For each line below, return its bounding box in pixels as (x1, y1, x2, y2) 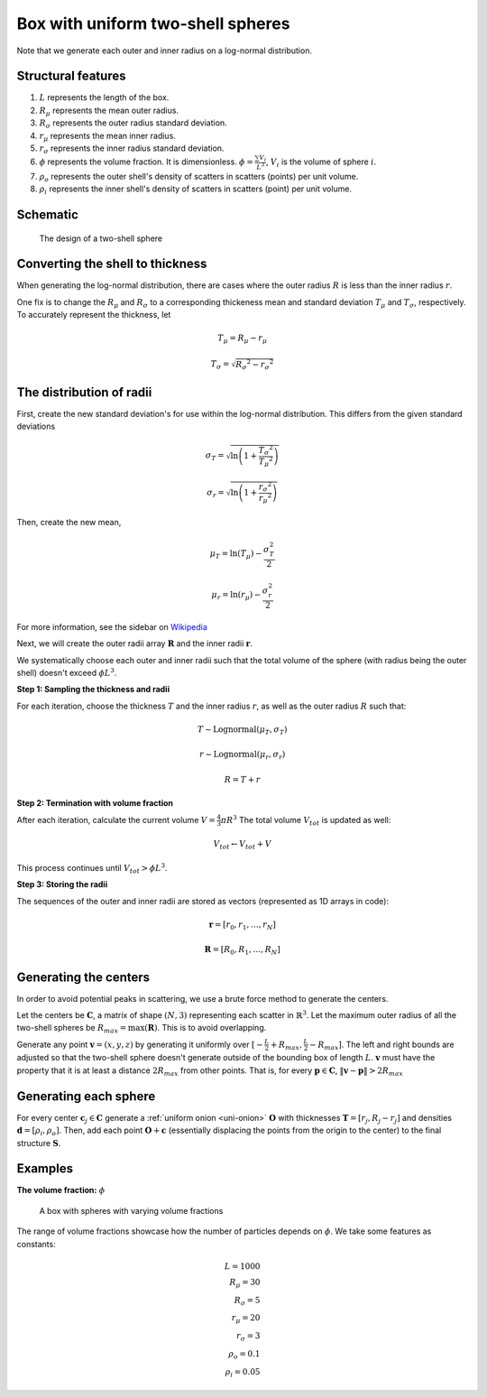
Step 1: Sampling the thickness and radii (16, 684, 170, 695)
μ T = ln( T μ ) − (209, 549, 262, 561)
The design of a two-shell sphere (39, 233, 163, 244)
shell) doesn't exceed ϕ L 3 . (16, 666, 117, 678)
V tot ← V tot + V (213, 839, 272, 852)
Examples (16, 1161, 74, 1177)
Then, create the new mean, (16, 516, 122, 527)
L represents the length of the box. (39, 92, 170, 103)
